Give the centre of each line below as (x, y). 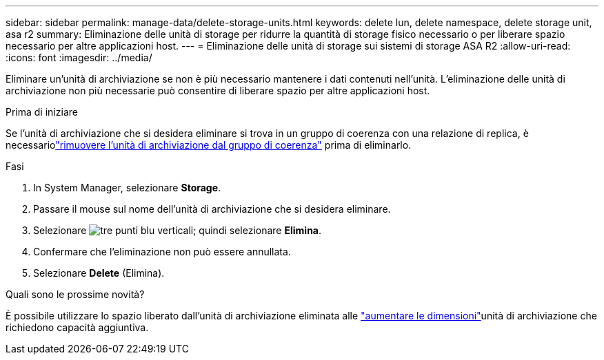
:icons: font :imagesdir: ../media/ (79, 57)
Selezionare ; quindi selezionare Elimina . (178, 230)
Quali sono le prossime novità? (75, 294)
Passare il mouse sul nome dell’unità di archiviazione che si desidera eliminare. (212, 209)
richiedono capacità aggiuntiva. (77, 327)
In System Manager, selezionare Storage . (127, 188)
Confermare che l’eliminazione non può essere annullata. (162, 252)
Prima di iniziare (42, 112)
